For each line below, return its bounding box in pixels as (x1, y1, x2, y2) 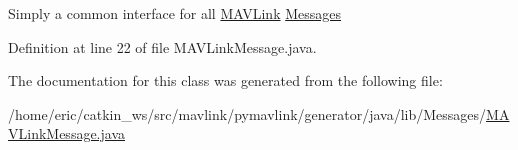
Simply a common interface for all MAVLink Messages (8, 3, 342, 23)
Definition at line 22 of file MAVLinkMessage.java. (8, 36, 317, 57)
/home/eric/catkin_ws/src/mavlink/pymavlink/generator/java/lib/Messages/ (8, 103, 487, 124)
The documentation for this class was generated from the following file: (8, 70, 443, 91)
